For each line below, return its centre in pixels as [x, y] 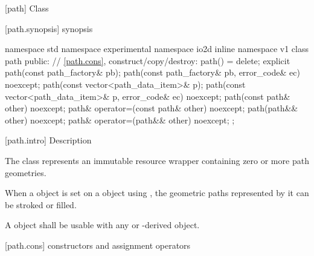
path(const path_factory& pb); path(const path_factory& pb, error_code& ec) [152, 72]
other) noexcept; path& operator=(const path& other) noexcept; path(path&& [152, 108]
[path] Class [27, 8]
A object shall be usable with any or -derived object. [102, 225]
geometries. [26, 172]
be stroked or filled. [41, 204]
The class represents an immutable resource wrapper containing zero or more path [157, 160]
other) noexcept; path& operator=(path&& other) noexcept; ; [120, 120]
